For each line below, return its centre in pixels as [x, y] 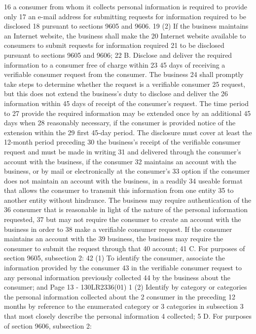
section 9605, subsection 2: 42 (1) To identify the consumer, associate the [115, 258]
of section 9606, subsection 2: [48, 325]
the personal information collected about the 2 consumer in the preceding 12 [120, 296]
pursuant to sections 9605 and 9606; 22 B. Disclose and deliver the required [118, 55]
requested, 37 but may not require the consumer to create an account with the [123, 219]
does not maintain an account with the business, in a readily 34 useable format [123, 180]
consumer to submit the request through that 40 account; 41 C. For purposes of [125, 248]
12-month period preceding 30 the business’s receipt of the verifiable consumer [122, 142]
